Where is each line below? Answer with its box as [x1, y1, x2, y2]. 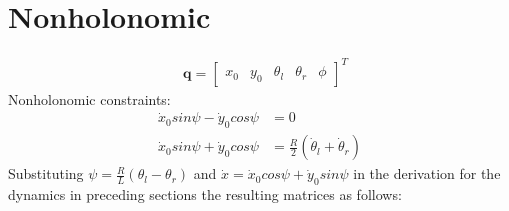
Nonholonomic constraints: [8, 88, 171, 109]
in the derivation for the [353, 163, 501, 184]
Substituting [8, 163, 84, 184]
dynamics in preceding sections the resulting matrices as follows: [8, 184, 402, 205]
